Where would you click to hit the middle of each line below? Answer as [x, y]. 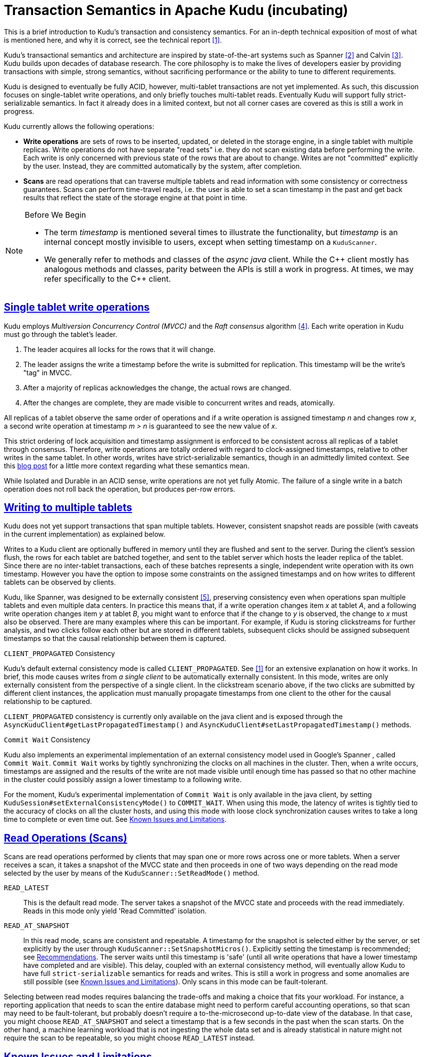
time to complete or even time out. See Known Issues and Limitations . [115, 819]
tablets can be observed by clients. [60, 582]
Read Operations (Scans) [66, 838]
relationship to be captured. [48, 702]
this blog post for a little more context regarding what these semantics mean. [127, 465]
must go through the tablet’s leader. [61, 334]
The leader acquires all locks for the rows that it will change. [120, 349]
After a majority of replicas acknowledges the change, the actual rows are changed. [157, 387]
